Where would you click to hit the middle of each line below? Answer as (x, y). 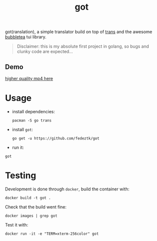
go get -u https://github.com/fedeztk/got (56, 138)
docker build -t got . (28, 198)
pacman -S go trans (32, 120)
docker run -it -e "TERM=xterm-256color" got (52, 234)
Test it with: (17, 224)
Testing (21, 176)
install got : (22, 129)
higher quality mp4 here (29, 78)
